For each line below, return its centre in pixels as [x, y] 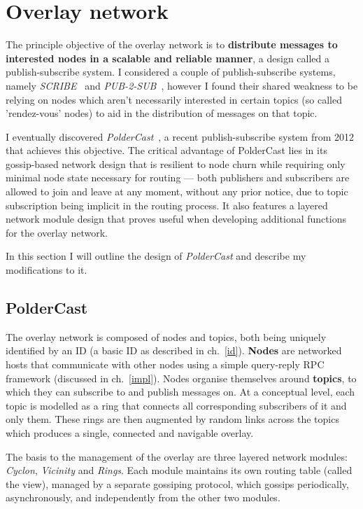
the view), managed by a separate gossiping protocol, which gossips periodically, [177, 483]
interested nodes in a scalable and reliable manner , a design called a [168, 58]
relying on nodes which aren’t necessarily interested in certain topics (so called [174, 99]
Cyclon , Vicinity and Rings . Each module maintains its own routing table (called [179, 470]
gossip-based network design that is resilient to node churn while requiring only [176, 163]
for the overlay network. [57, 232]
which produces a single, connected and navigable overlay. [130, 432]
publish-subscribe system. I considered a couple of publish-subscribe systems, [171, 72]
